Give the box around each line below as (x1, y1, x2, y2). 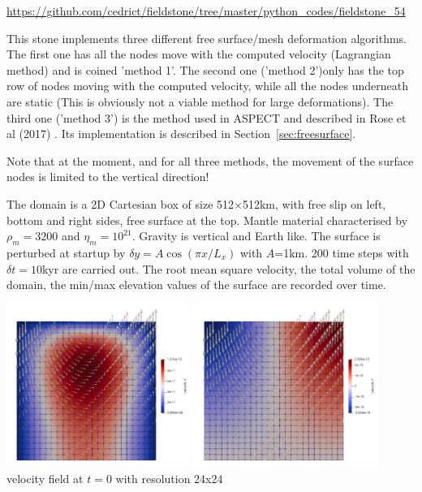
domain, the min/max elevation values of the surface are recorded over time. (6, 276, 386, 293)
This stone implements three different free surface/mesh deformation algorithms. (6, 29, 407, 46)
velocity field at (6, 469, 84, 486)
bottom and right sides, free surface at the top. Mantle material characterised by (6, 211, 408, 228)
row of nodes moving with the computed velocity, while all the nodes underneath (6, 77, 408, 94)
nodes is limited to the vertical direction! (6, 168, 209, 185)
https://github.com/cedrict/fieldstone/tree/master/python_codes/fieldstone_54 (6, 2, 406, 19)
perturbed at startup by (6, 244, 126, 261)
